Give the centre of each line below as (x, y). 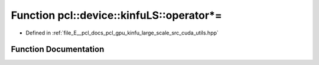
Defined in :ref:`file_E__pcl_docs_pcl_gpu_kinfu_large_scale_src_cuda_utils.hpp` (122, 33)
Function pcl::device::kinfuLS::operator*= (117, 15)
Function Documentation (58, 49)
